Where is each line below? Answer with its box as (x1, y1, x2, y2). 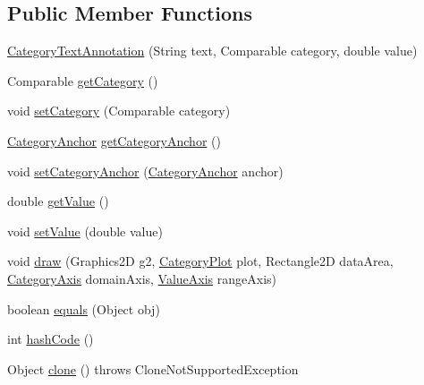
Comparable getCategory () (7, 71, 158, 90)
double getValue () (7, 192, 109, 210)
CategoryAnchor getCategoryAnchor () (7, 131, 221, 150)
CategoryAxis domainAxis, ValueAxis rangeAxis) (7, 269, 277, 287)
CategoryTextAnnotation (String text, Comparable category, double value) (7, 41, 418, 60)
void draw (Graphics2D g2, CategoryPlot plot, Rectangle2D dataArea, (7, 252, 394, 270)
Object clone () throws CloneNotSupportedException (7, 359, 299, 378)
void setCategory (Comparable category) (7, 101, 231, 120)
